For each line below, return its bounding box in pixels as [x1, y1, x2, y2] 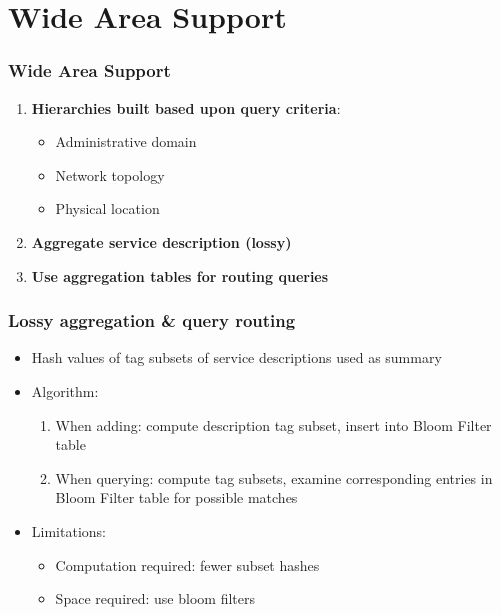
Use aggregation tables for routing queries [31, 265, 329, 286]
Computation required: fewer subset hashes [55, 554, 320, 575]
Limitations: [31, 520, 106, 541]
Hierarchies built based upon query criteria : [31, 97, 341, 118]
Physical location [55, 198, 160, 219]
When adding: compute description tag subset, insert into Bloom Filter [55, 414, 492, 435]
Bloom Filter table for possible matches [55, 487, 298, 508]
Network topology [55, 164, 165, 185]
